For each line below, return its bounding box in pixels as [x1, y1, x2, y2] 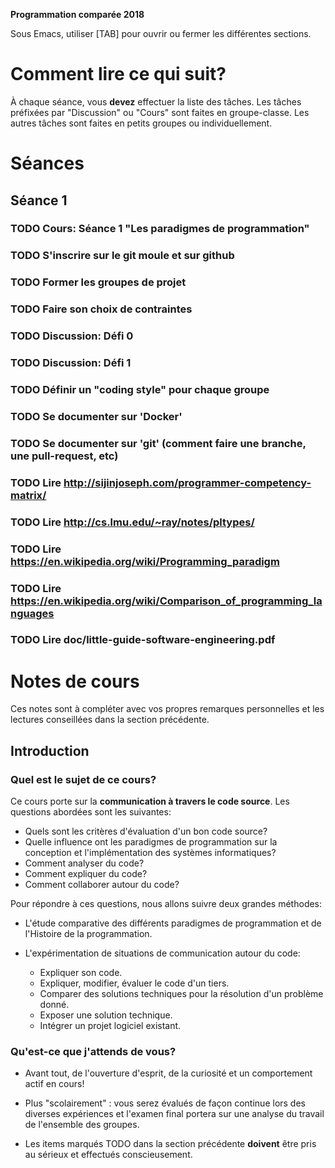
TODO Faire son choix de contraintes [10, 302, 193, 316]
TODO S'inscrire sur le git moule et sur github [10, 249, 235, 263]
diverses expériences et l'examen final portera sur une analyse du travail [24, 1108, 325, 1120]
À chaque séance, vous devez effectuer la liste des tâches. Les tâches [10, 95, 302, 108]
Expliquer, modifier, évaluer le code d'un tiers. [39, 977, 230, 989]
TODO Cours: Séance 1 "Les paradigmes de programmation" [10, 222, 310, 236]
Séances [10, 152, 85, 175]
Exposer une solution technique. [39, 1009, 173, 1021]
